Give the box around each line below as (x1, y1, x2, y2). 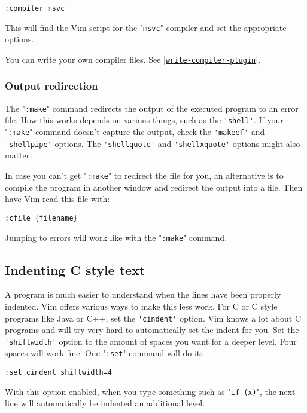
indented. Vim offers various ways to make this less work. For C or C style (5, 299, 278, 312)
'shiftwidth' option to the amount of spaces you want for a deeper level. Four (5, 335, 297, 347)
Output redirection (5, 78, 98, 93)
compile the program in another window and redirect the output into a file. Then (5, 181, 303, 193)
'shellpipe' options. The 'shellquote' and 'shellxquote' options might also (5, 137, 300, 149)
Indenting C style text (5, 260, 145, 279)
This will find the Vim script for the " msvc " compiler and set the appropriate (5, 21, 287, 33)
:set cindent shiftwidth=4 (5, 368, 112, 377)
